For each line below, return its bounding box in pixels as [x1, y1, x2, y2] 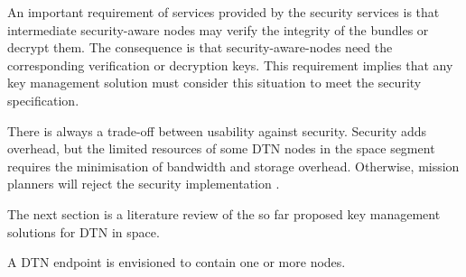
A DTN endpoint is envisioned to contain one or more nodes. [7, 253, 346, 272]
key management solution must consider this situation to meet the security [7, 73, 422, 92]
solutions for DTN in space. [7, 222, 160, 241]
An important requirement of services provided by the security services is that [7, 3, 440, 21]
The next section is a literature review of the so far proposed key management [7, 204, 441, 223]
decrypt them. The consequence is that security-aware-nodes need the [7, 38, 393, 57]
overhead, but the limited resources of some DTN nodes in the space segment [7, 139, 435, 158]
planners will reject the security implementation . [7, 174, 280, 193]
